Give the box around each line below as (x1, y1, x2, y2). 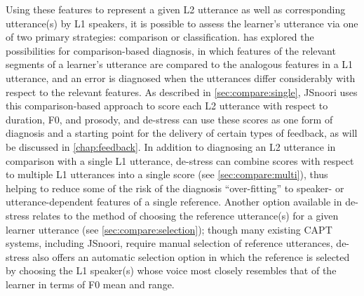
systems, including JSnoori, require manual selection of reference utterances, (6, 236, 333, 250)
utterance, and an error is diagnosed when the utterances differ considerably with (6, 70, 356, 85)
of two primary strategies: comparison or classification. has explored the (6, 29, 314, 44)
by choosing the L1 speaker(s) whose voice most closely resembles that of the (6, 263, 337, 278)
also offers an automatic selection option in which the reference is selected (32, 249, 350, 264)
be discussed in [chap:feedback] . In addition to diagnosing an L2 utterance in (6, 139, 336, 154)
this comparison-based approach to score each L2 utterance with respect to (6, 98, 328, 113)
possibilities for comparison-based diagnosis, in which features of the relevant (6, 43, 336, 58)
